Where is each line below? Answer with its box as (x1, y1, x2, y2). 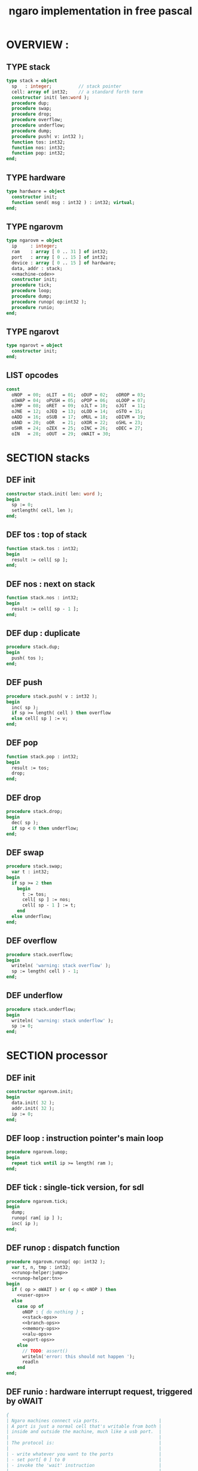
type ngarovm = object (6, 238, 63, 244)
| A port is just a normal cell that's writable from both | (6, 1423, 162, 1429)
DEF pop (6, 738, 38, 748)
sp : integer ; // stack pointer (11, 83, 121, 89)
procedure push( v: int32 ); (11, 133, 84, 139)
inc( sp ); (11, 704, 39, 710)
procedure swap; (11, 106, 52, 112)
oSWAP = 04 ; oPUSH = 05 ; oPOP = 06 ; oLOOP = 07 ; (11, 397, 146, 403)
